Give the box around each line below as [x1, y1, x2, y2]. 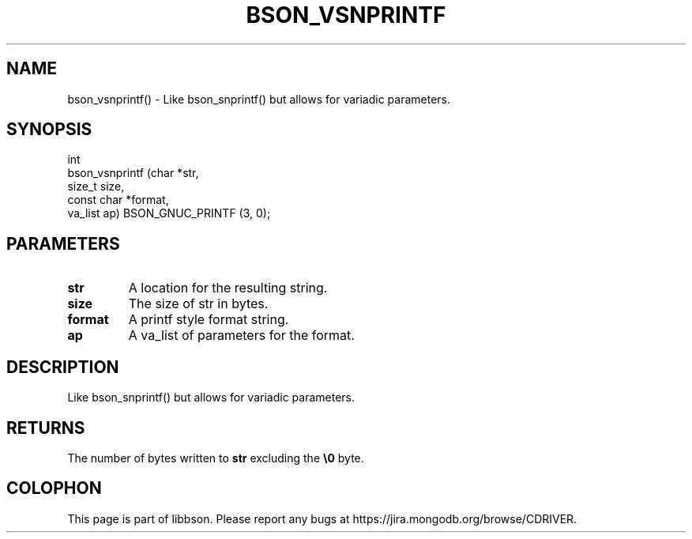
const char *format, [67, 193, 169, 207]
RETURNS [6, 417, 85, 438]
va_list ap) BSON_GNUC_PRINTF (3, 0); [67, 206, 271, 220]
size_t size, [67, 179, 125, 194]
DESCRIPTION [6, 356, 119, 377]
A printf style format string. [128, 311, 289, 328]
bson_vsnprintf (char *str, [67, 166, 199, 180]
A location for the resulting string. [128, 280, 328, 296]
